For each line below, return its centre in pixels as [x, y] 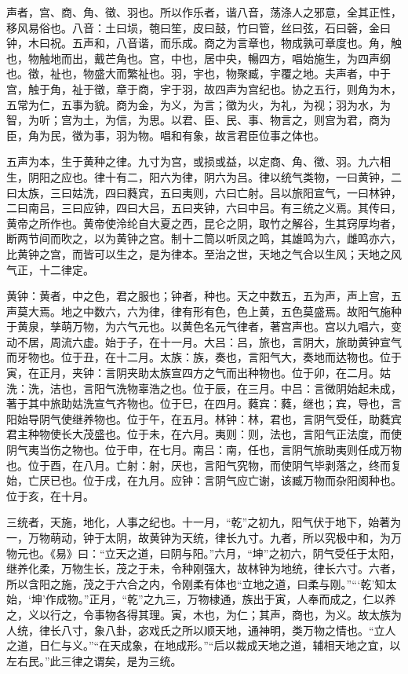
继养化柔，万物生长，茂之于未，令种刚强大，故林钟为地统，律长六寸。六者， [204, 568]
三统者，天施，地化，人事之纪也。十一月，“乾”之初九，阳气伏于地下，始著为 [204, 522]
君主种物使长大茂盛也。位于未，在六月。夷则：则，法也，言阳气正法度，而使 [204, 434]
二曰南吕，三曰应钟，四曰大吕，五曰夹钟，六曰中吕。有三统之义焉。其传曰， [204, 208]
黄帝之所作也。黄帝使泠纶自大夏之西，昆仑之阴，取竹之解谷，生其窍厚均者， [204, 223]
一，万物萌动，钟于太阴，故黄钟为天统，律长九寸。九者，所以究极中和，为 [199, 537]
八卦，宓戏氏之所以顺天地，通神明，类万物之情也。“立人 [250, 630]
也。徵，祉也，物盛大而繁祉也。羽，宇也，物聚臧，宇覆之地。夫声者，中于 [199, 73]
